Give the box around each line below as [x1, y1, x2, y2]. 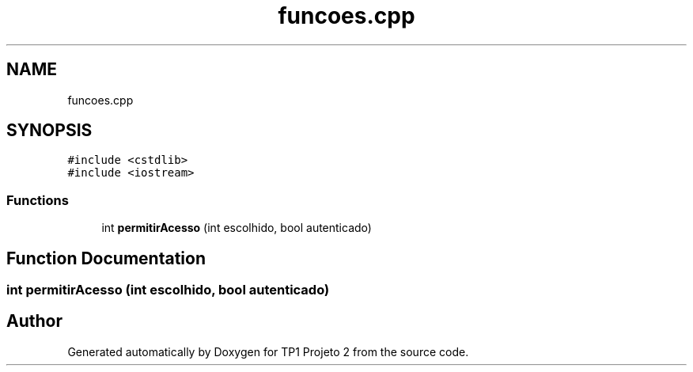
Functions [6, 192, 69, 208]
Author [6, 311, 62, 332]
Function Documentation [6, 248, 206, 268]
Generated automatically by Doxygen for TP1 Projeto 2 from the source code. [67, 344, 469, 359]
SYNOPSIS [6, 120, 93, 141]
